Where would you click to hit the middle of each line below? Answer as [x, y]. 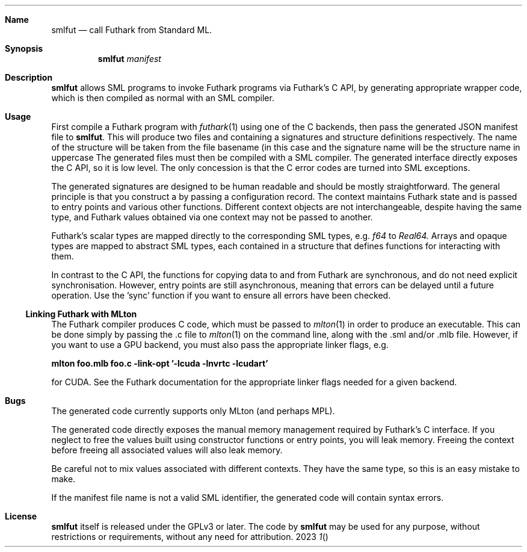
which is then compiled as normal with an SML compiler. [163, 98]
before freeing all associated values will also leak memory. [167, 450]
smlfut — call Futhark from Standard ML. [132, 30]
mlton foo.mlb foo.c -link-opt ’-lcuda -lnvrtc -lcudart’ [160, 363]
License [21, 516]
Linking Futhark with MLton [81, 314]
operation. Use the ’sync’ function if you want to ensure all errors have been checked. [221, 295]
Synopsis [24, 48]
